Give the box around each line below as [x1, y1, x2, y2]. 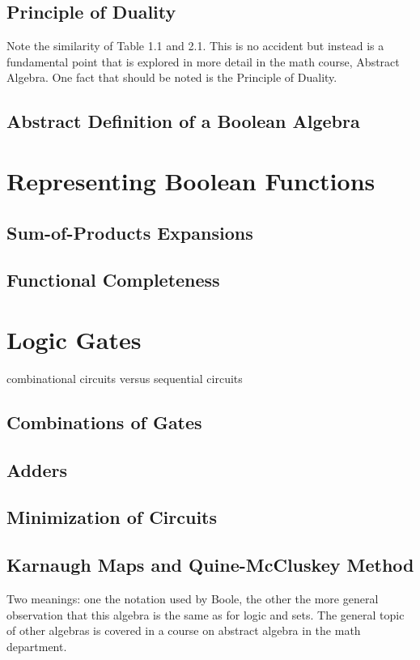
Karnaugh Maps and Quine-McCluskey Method [6, 552, 414, 577]
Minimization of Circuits [6, 505, 218, 530]
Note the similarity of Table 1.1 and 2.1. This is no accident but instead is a [6, 37, 384, 54]
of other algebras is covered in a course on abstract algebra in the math [6, 622, 361, 639]
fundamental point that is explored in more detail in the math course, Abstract [6, 53, 400, 70]
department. [6, 637, 67, 654]
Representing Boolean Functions [6, 164, 375, 197]
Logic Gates [6, 322, 142, 356]
